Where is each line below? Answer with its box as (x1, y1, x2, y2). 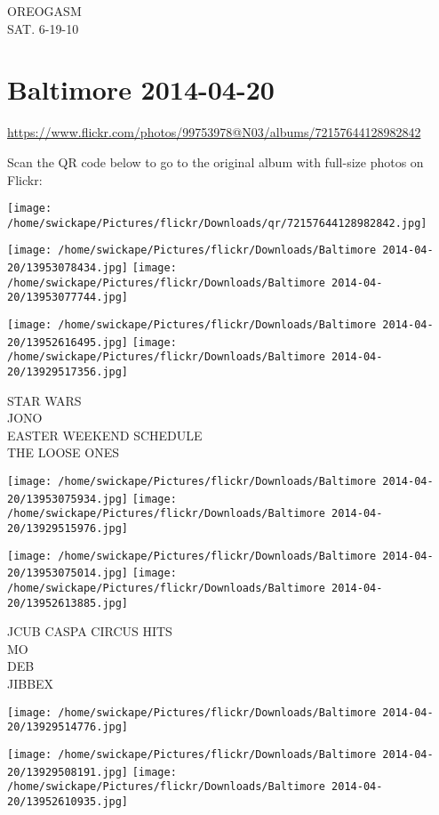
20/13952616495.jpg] (7, 335, 129, 349)
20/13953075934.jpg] (7, 492, 129, 505)
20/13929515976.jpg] (7, 522, 129, 535)
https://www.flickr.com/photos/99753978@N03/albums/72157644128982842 (7, 123, 421, 141)
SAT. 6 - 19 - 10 (7, 19, 79, 37)
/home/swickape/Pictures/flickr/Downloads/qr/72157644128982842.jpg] (7, 216, 427, 230)
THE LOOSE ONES (7, 443, 120, 462)
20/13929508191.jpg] (7, 765, 129, 779)
